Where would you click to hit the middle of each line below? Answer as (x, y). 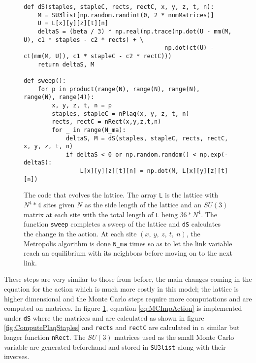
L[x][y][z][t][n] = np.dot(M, (129, 171)
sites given (59, 205)
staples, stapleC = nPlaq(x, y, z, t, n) (121, 114)
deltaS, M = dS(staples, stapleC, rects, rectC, (147, 138)
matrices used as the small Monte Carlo (174, 337)
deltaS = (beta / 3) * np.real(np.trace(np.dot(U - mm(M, (135, 31)
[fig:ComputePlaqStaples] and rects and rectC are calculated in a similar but (122, 327)
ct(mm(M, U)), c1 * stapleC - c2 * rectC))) (98, 56)
